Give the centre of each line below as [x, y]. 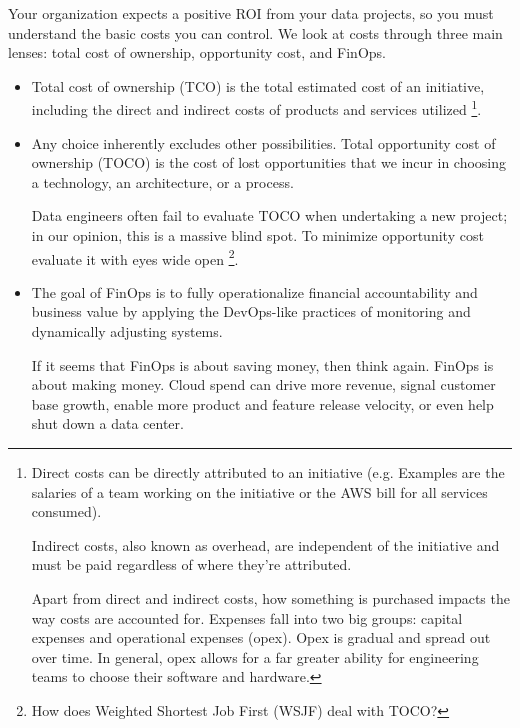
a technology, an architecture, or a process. [162, 181]
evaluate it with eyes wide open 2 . [135, 257]
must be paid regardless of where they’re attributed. [191, 564]
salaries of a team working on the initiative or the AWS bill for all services [259, 491]
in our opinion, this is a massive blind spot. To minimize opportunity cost [257, 235]
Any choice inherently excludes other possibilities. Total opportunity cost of [263, 142]
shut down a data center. [107, 423]
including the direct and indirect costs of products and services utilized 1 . [256, 108]
